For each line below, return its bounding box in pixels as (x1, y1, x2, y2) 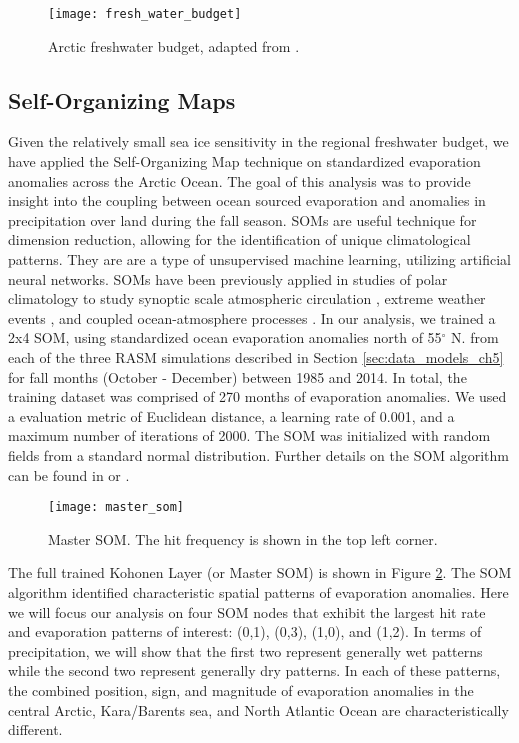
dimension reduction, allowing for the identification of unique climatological (8, 229, 471, 250)
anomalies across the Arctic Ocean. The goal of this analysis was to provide (8, 170, 471, 191)
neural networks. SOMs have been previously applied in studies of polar (8, 268, 448, 289)
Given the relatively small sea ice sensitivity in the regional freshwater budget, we (8, 131, 509, 152)
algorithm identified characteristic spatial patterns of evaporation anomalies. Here (8, 581, 509, 602)
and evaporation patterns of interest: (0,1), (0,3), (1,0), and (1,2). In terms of (8, 621, 482, 642)
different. (8, 719, 63, 740)
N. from (451, 327, 499, 348)
